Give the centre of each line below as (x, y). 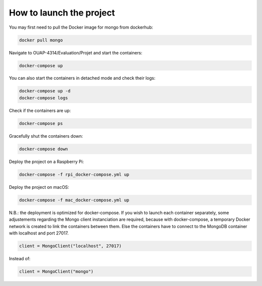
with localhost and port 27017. (39, 233)
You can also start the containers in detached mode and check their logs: (82, 78)
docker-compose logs (43, 98)
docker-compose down (43, 149)
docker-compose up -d (45, 91)
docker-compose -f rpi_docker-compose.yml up (74, 174)
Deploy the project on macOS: (39, 187)
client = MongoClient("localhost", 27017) (70, 246)
